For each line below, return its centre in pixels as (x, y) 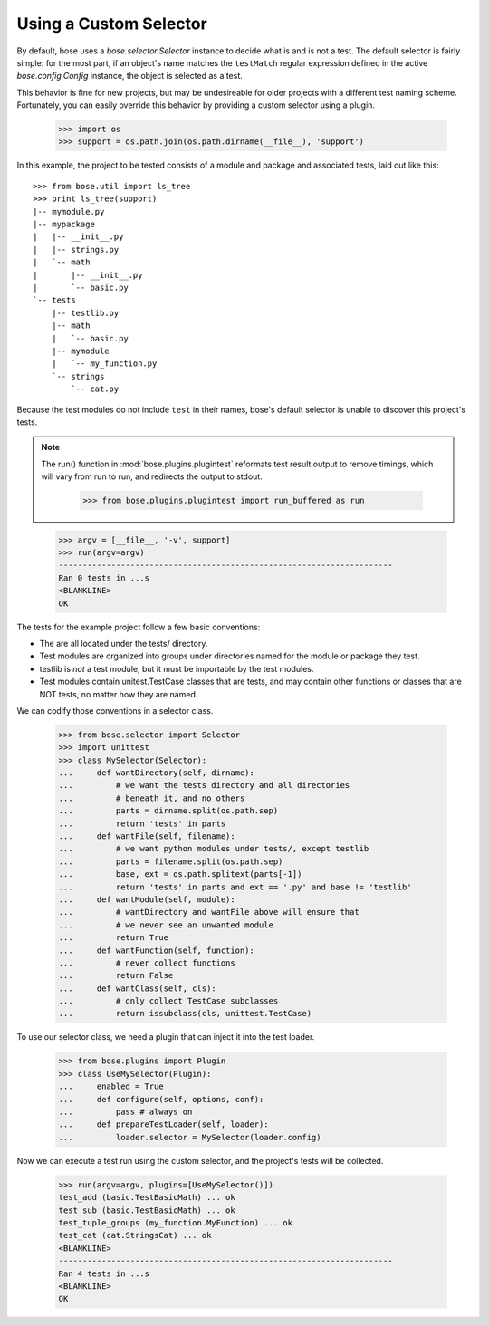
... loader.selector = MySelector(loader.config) (190, 1137)
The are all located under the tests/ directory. (124, 643)
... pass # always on (125, 1112)
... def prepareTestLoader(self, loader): (163, 1124)
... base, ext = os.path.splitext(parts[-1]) (180, 874)
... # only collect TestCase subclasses (168, 1001)
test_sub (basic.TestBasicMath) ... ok (147, 1210)
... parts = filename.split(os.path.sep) (171, 861)
